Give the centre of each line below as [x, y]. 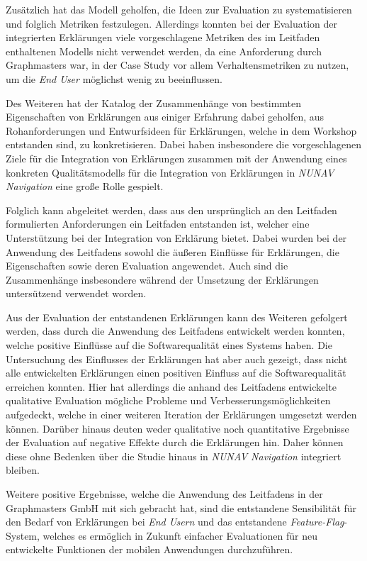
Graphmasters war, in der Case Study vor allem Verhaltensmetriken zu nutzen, [177, 65]
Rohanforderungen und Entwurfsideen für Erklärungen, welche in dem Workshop [181, 130]
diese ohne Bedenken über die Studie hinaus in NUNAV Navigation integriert [174, 456]
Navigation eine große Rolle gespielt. [85, 186]
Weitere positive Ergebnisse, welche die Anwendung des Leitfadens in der [164, 494]
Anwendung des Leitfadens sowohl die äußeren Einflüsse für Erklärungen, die [173, 251]
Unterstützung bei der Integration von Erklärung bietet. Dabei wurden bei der [176, 237]
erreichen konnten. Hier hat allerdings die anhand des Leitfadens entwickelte [171, 386]
